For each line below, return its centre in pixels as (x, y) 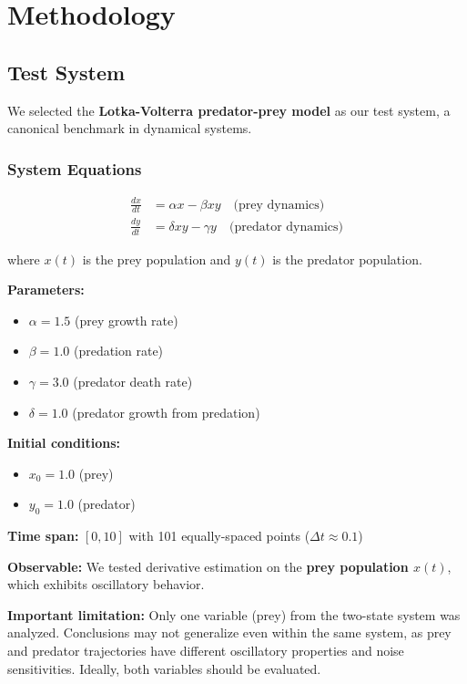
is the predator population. (347, 259)
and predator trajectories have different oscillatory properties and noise (206, 651)
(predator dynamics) (286, 227)
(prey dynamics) (279, 205)
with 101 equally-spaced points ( (219, 536)
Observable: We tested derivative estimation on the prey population (208, 566)
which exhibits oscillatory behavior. (106, 584)
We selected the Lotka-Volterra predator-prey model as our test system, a (229, 110)
